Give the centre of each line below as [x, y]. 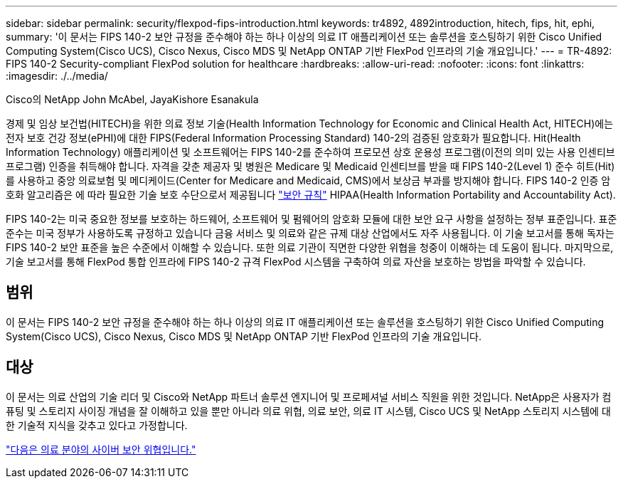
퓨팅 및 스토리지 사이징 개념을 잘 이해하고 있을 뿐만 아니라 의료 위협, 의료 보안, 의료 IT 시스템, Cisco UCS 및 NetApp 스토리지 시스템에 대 [308, 411]
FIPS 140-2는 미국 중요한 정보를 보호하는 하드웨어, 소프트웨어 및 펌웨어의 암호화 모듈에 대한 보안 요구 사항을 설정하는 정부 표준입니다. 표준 [311, 219]
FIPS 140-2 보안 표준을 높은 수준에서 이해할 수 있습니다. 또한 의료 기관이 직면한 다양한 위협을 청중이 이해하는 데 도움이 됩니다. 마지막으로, [310, 247]
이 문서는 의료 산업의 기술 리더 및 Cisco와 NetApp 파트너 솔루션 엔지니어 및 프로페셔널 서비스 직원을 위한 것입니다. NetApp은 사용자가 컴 [309, 396]
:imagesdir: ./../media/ [57, 76]
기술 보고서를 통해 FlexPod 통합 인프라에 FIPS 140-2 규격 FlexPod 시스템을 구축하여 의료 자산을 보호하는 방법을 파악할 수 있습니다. [296, 262]
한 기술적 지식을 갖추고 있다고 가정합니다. [97, 425]
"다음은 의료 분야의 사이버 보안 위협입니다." [101, 449]
